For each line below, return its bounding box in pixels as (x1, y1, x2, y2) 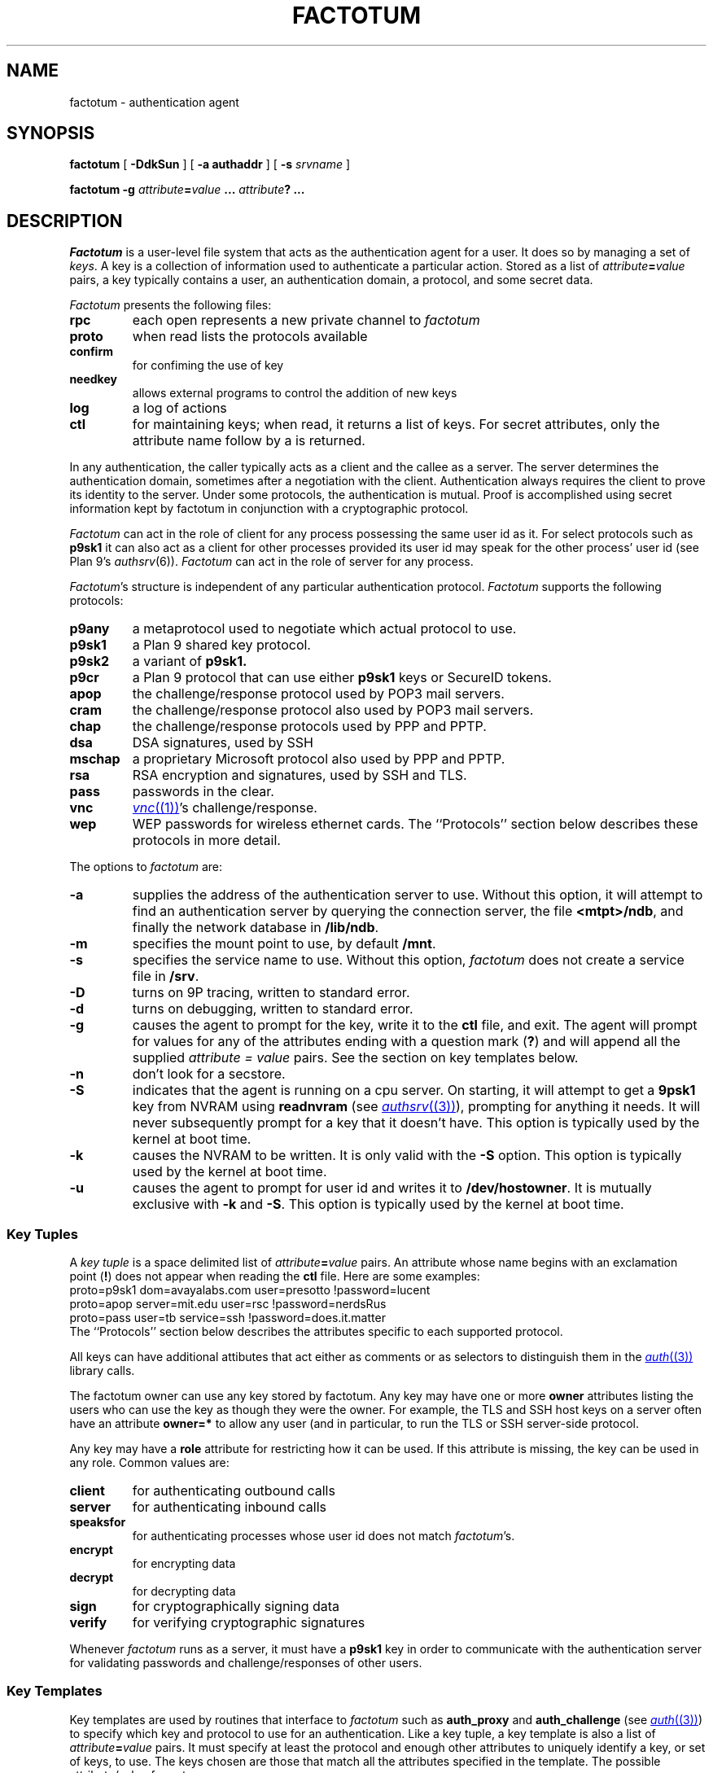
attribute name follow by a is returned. (132, 432, 365, 449)
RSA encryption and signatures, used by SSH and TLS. (132, 767, 467, 784)
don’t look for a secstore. (132, 1066, 286, 1083)
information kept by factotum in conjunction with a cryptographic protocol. (69, 501, 469, 516)
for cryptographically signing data (132, 1598, 340, 1615)
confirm (69, 344, 113, 359)
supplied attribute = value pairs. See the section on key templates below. (132, 1049, 579, 1066)
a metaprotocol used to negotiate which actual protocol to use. (132, 620, 517, 637)
